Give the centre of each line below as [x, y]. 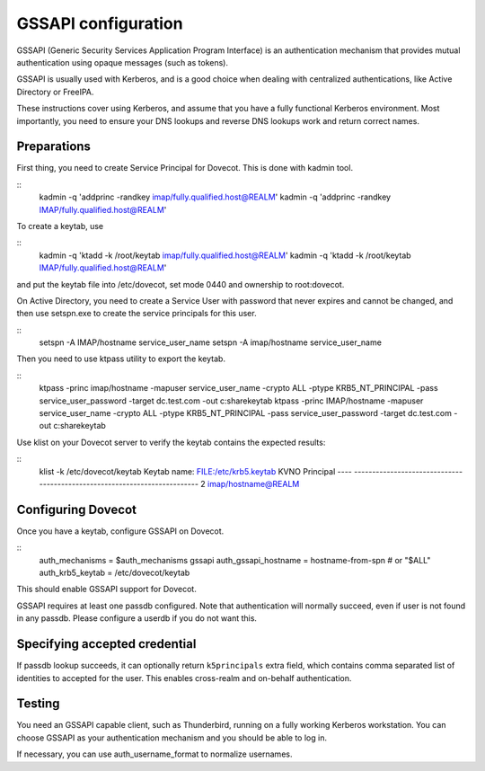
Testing [38, 704]
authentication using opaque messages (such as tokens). [123, 62]
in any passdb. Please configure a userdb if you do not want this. [137, 618]
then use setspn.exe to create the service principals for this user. [137, 314]
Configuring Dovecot [77, 509]
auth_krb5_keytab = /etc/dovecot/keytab [115, 573]
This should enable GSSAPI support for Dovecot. [106, 589]
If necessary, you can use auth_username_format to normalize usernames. [154, 754]
